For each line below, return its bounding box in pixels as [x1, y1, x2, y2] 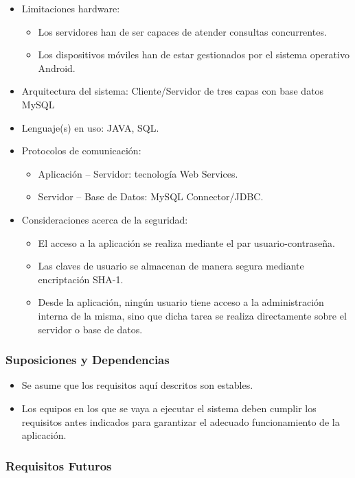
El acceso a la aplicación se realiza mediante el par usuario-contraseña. [38, 235, 335, 250]
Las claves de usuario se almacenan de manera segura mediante [38, 259, 304, 273]
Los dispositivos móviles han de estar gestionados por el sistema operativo [38, 47, 350, 62]
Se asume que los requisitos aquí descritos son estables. [21, 378, 253, 392]
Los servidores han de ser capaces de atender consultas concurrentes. [38, 24, 327, 38]
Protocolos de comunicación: [21, 143, 141, 158]
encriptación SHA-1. [38, 272, 124, 286]
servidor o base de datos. [38, 322, 143, 336]
